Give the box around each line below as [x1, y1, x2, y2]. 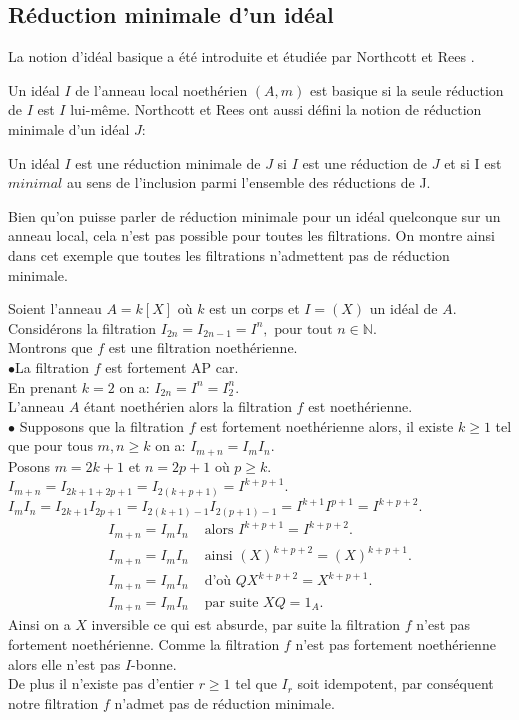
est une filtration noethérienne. [108, 337, 298, 358]
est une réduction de [302, 152, 428, 173]
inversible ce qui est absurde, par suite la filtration [91, 614, 401, 635]
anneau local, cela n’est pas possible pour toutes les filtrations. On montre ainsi [8, 225, 495, 246]
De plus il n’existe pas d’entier [8, 673, 194, 694]
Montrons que [8, 337, 93, 358]
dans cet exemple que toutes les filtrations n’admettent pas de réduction [8, 244, 450, 265]
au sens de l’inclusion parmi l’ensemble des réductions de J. [66, 172, 431, 193]
